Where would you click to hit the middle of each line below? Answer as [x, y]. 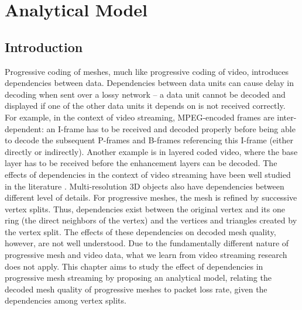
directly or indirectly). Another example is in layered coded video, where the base [151, 151]
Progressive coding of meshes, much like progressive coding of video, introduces [147, 71]
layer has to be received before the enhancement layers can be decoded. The [141, 163]
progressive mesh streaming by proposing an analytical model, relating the [138, 278]
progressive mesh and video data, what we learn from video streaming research [146, 255]
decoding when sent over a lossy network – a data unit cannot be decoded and [145, 94]
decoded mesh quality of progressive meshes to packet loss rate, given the [136, 289]
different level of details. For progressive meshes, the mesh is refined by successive [151, 197]
